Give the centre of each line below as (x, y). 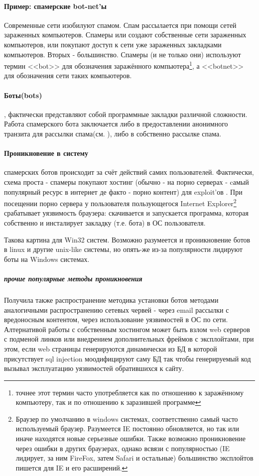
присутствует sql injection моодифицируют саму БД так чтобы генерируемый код (128, 358)
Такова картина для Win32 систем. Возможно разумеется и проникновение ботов (127, 239)
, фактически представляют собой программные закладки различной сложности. (126, 114)
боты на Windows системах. (47, 259)
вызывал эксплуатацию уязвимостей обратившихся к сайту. (94, 368)
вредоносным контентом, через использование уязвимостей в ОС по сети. (116, 319)
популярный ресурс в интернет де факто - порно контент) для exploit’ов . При (123, 191)
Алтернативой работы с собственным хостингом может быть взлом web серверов (127, 329)
